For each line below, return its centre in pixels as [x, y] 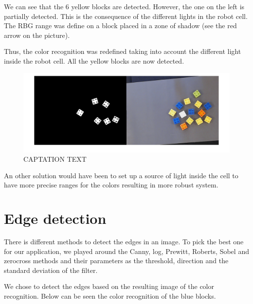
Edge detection [55, 218]
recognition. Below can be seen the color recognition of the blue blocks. [110, 296]
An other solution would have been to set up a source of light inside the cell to [121, 175]
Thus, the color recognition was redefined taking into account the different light [123, 51]
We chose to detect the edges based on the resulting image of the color [109, 286]
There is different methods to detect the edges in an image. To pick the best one [124, 242]
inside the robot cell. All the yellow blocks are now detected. [94, 60]
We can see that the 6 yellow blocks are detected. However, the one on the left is [124, 6]
